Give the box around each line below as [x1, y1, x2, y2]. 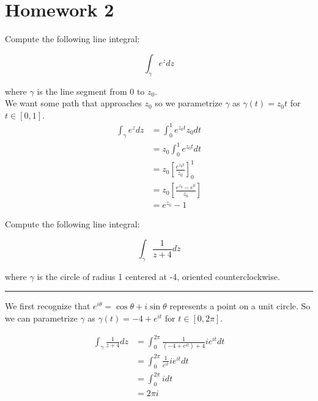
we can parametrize [5, 312, 78, 324]
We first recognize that [5, 300, 91, 312]
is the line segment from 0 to [37, 84, 145, 97]
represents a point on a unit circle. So [169, 300, 311, 312]
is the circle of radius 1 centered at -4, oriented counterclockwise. [37, 270, 280, 282]
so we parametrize [155, 97, 223, 109]
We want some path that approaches [5, 97, 142, 109]
